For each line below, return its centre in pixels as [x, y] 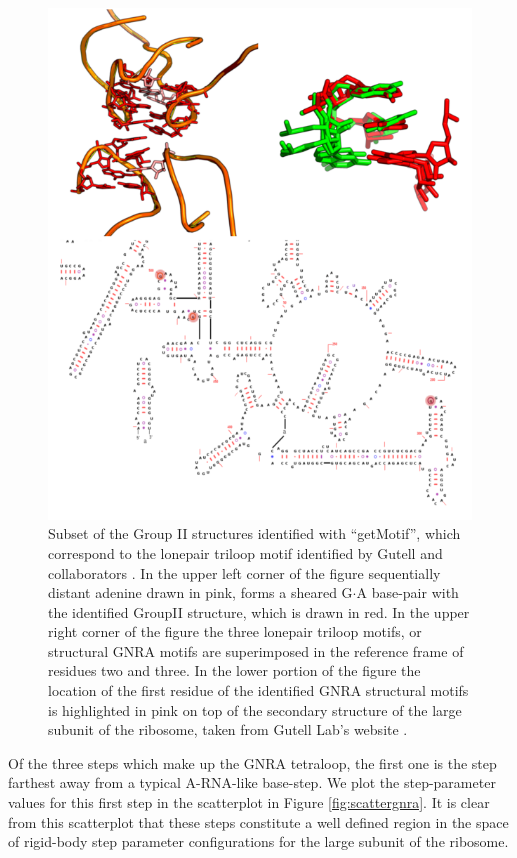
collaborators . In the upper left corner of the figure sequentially [244, 572]
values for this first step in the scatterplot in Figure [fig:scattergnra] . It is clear [249, 802]
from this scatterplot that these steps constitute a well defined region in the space [258, 821]
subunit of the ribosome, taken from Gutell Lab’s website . [228, 729]
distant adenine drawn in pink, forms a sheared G [200, 592]
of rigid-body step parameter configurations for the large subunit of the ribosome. [258, 841]
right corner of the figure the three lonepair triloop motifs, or [235, 631]
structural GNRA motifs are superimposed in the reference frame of [256, 650]
